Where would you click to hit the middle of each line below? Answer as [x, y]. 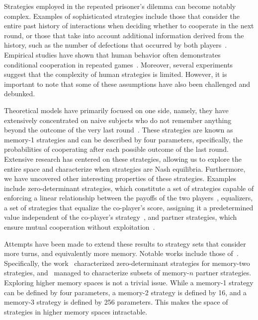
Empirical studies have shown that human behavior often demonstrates [112, 54]
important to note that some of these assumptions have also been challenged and [127, 84]
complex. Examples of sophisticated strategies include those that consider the [122, 16]
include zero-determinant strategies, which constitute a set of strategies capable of [129, 188]
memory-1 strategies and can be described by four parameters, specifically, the [124, 139]
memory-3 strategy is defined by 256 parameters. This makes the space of [116, 302]
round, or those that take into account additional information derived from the [124, 35]
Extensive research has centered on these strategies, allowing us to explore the [123, 159]
